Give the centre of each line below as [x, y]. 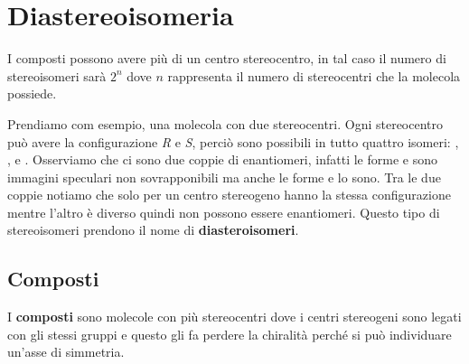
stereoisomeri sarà [57, 75]
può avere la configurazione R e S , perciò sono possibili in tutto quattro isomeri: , [233, 141]
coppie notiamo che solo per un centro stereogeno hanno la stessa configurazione [229, 195]
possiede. [32, 93]
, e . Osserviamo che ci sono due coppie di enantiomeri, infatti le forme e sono [222, 159]
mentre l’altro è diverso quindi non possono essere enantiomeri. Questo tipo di [224, 212]
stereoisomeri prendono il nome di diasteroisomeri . [153, 230]
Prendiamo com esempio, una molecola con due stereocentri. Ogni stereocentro [225, 123]
